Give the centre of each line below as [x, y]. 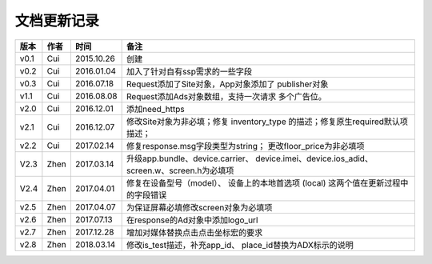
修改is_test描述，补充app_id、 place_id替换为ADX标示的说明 [240, 245]
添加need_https [155, 109]
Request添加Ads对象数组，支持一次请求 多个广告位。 [226, 96]
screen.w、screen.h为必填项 [180, 170]
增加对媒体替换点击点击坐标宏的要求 [194, 232]
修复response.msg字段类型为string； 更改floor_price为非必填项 [245, 146]
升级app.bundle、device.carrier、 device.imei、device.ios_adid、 [250, 158]
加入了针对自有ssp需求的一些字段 [189, 71]
